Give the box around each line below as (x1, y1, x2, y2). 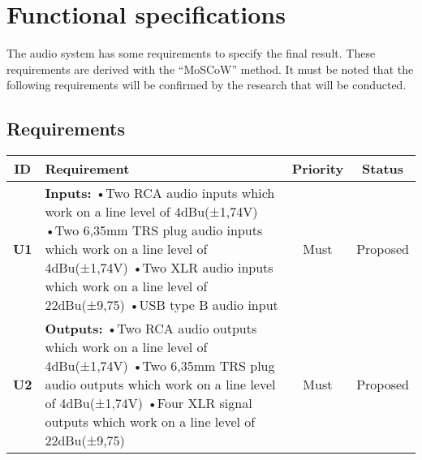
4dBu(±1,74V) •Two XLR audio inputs (45, 258, 273, 277)
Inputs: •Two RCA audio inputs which (45, 183, 275, 203)
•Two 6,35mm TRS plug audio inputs (45, 221, 263, 240)
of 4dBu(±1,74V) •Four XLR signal (45, 393, 252, 413)
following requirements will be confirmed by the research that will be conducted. (6, 76, 407, 93)
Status (362, 159, 404, 178)
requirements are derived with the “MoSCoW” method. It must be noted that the (6, 60, 414, 77)
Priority (291, 159, 344, 178)
